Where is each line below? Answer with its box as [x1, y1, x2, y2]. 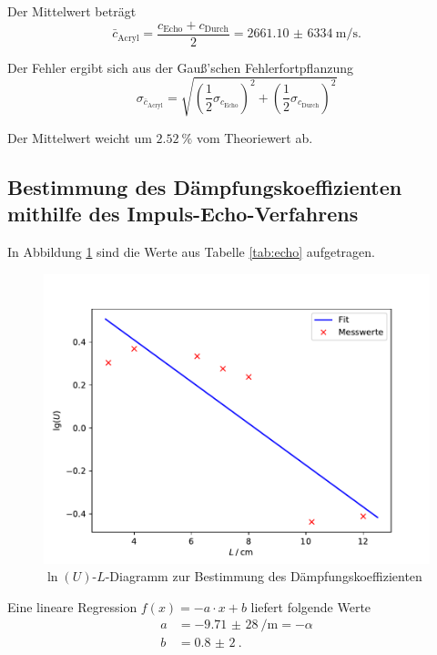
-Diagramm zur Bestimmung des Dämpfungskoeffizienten [105, 567, 422, 586]
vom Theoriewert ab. [196, 128, 313, 147]
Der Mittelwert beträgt [7, 2, 137, 20]
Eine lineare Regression [7, 597, 137, 616]
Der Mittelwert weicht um [7, 128, 152, 147]
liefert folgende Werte [250, 597, 371, 616]
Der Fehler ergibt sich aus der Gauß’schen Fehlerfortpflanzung [7, 57, 353, 77]
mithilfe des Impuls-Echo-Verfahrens [7, 200, 359, 228]
